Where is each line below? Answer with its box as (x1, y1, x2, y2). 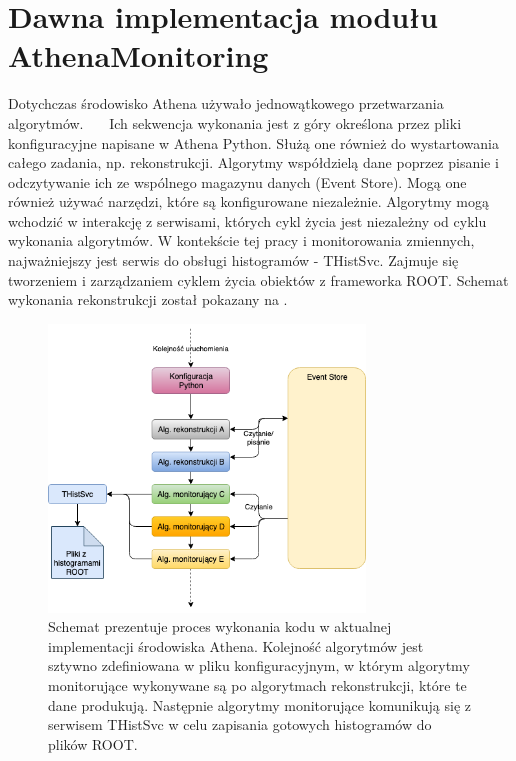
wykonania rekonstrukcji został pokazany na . (8, 289, 288, 310)
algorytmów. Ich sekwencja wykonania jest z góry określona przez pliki (8, 112, 462, 133)
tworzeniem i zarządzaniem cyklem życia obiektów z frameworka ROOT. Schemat (8, 269, 509, 290)
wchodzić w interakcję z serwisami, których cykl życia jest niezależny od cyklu (8, 210, 487, 231)
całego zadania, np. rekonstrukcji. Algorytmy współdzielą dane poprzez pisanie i (8, 152, 499, 173)
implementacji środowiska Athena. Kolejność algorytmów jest (48, 635, 424, 656)
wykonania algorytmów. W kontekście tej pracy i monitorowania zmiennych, (8, 230, 475, 251)
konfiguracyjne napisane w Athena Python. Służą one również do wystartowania (8, 132, 499, 153)
